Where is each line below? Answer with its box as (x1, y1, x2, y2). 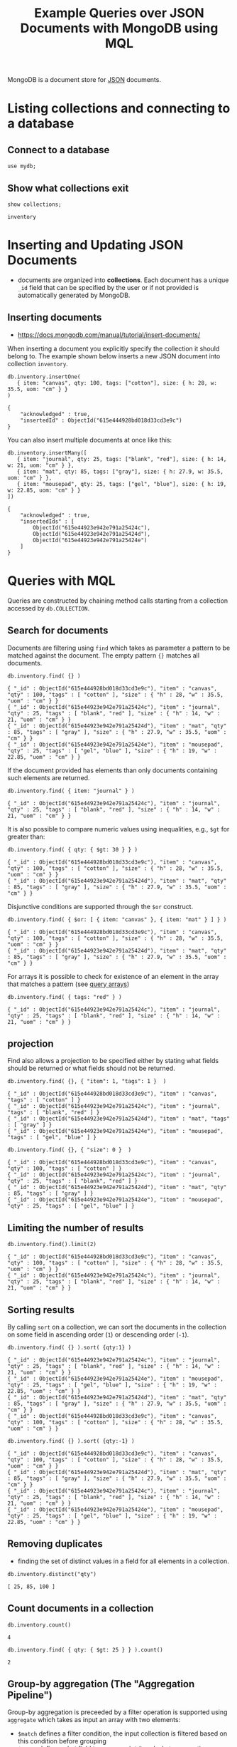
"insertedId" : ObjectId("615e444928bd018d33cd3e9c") (20, 417, 182, 424)
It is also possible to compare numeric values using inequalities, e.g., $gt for (7, 824, 230, 833)
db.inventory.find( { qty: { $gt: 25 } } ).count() (7, 1646, 163, 1654)
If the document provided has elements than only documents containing (7, 766, 218, 774)
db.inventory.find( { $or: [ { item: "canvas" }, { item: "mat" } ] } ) (7, 916, 227, 923)
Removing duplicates (7, 1538, 103, 1550)
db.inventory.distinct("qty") (7, 1570, 97, 1577)
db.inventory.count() (7, 1621, 72, 1629)
